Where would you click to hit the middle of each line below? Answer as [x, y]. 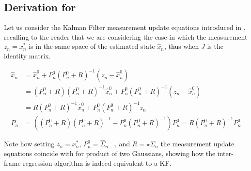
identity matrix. [27, 55]
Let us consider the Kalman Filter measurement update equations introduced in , [125, 27]
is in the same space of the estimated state [92, 46]
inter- [225, 153]
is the [215, 46]
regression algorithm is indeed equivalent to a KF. [97, 163]
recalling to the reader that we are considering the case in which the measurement [126, 36]
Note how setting [29, 144]
